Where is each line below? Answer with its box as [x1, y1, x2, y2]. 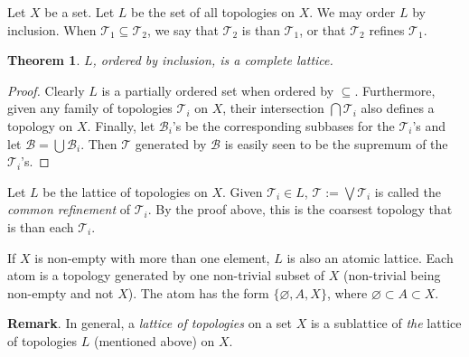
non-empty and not [7, 283, 114, 302]
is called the [374, 182, 442, 201]
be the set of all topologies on [131, 3, 295, 21]
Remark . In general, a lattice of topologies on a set [7, 314, 292, 333]
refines [369, 20, 405, 39]
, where [326, 283, 368, 302]
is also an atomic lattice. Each [286, 248, 454, 267]
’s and [412, 116, 446, 135]
